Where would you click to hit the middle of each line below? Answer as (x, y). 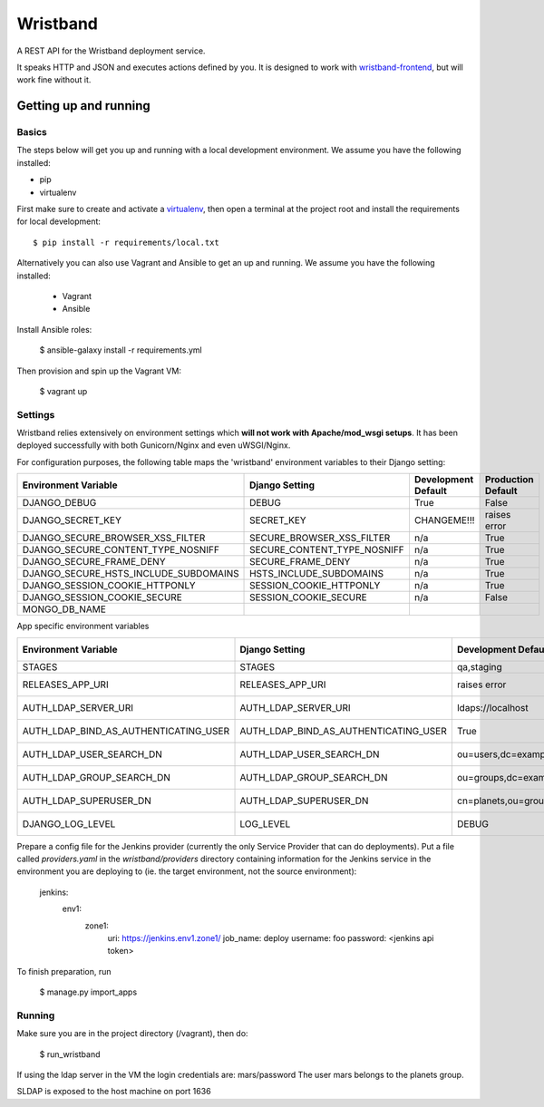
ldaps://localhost (493, 707)
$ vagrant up (63, 391)
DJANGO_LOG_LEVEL (69, 823)
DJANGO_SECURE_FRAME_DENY (94, 562)
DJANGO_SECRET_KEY (72, 520)
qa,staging (479, 666)
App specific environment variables (83, 626)
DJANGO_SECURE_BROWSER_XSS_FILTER (114, 538)
